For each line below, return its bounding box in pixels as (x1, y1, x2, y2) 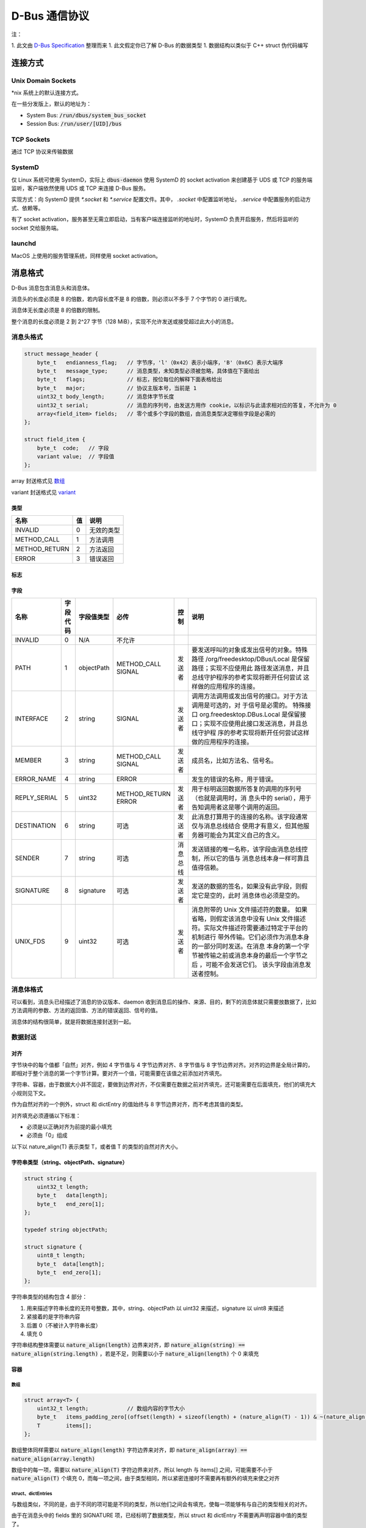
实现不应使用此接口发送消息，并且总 (203, 719, 308, 728)
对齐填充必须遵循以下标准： (11, 1112, 81, 1119)
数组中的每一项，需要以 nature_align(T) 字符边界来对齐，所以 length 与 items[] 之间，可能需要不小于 (11, 1466, 273, 1474)
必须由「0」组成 (26, 1131, 68, 1139)
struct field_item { (24, 436, 85, 443)
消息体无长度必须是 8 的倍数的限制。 (11, 306, 104, 314)
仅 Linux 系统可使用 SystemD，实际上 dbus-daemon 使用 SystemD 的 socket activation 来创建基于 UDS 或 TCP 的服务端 (11, 176, 313, 183)
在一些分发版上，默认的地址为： (11, 100, 91, 108)
